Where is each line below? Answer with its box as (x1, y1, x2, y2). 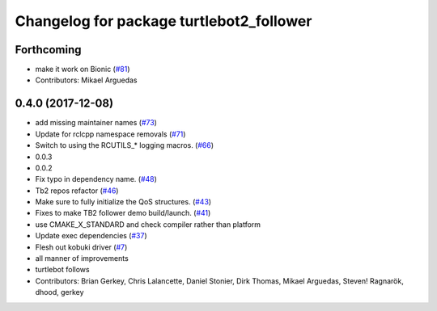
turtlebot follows (35, 265, 90, 275)
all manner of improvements (35, 254, 129, 263)
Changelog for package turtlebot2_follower (15, 12, 312, 30)
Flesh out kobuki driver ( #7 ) (35, 242, 128, 252)
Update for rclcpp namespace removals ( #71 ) (35, 129, 186, 139)
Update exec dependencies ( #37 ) (35, 231, 147, 241)
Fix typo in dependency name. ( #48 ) (35, 174, 158, 184)
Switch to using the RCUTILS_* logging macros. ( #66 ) (35, 141, 214, 150)
